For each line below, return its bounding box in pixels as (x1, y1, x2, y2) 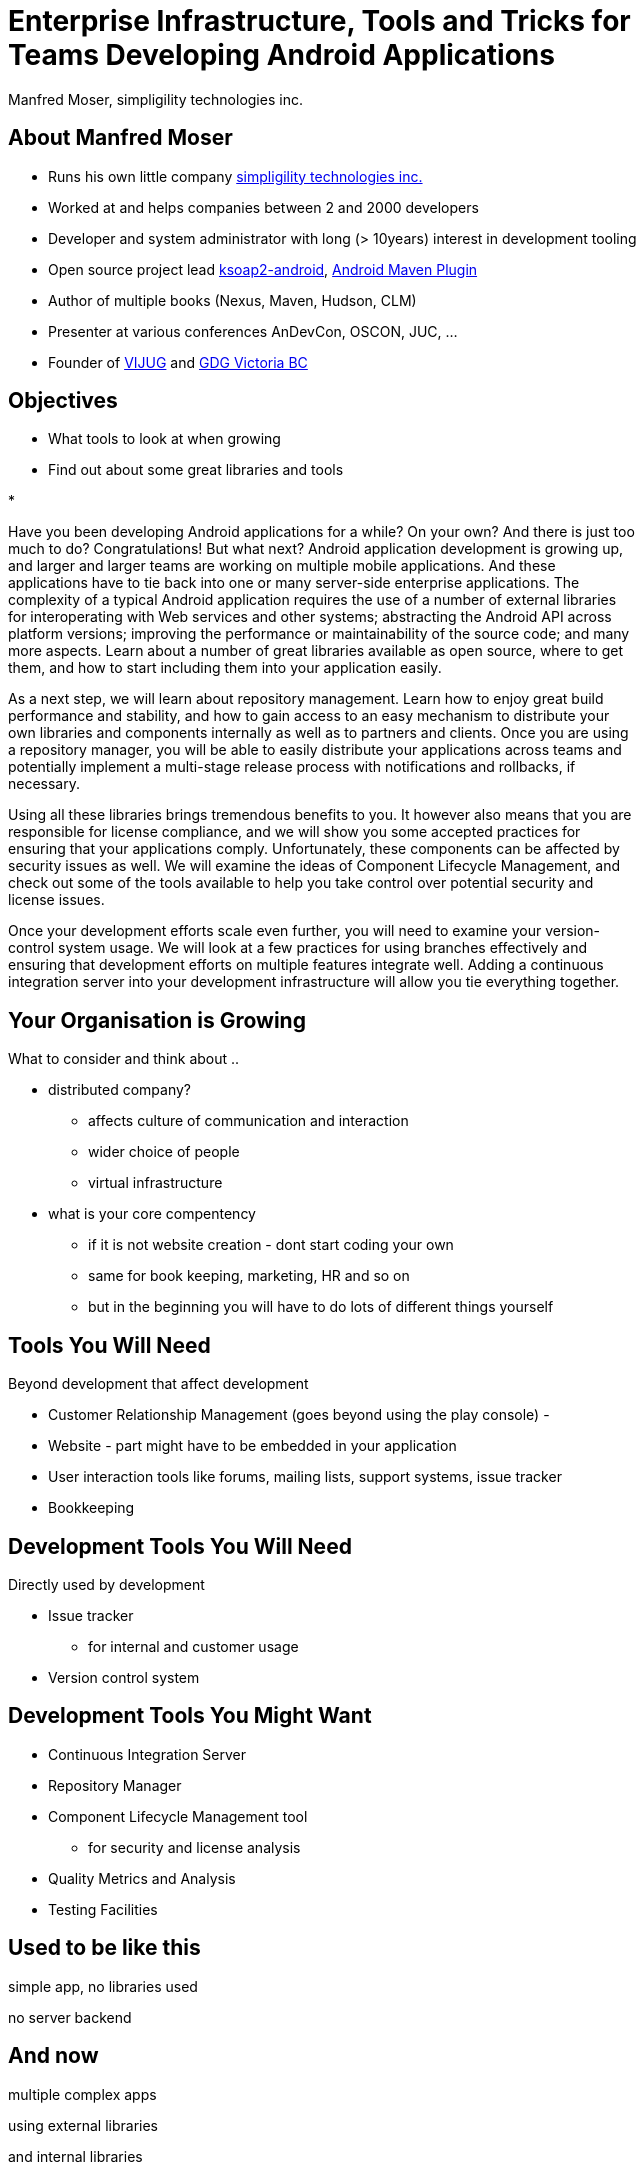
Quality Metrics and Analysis (48, 1869, 236, 1887)
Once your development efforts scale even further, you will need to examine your (8, 922, 542, 940)
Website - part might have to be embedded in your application (48, 1437, 457, 1455)
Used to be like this (8, 1935, 201, 1961)
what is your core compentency (48, 1205, 256, 1223)
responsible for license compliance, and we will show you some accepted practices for (8, 823, 581, 841)
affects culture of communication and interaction (88, 1112, 409, 1130)
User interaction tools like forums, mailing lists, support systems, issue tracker (48, 1468, 562, 1486)
